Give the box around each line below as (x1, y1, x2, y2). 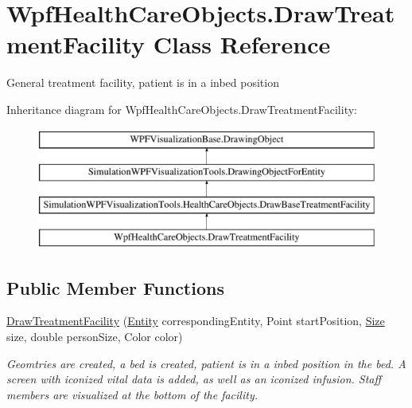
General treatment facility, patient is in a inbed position (6, 74, 279, 91)
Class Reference (153, 28, 331, 61)
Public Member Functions (6, 275, 224, 300)
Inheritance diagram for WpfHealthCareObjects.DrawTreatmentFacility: (6, 100, 357, 117)
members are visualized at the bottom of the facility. (6, 386, 258, 402)
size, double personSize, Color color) (6, 328, 183, 345)
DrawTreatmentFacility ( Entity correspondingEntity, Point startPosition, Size (6, 312, 385, 329)
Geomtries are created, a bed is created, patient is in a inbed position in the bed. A (6, 355, 406, 371)
